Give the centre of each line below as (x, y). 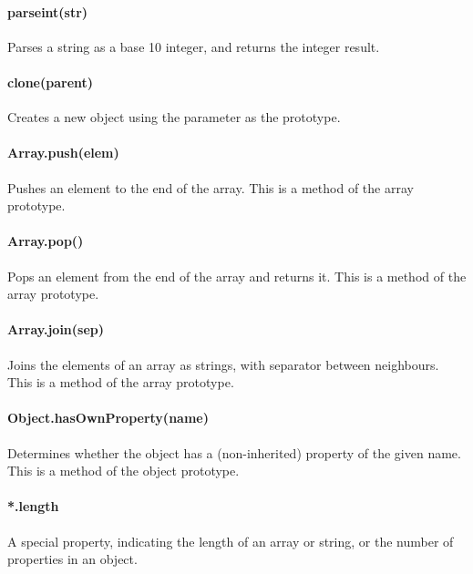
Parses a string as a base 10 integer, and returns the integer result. (194, 46)
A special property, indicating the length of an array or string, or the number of (231, 541)
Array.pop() (46, 241)
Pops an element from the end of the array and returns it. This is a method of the (237, 276)
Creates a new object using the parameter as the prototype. (174, 117)
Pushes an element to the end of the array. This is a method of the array (211, 187)
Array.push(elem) (63, 153)
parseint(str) (48, 11)
